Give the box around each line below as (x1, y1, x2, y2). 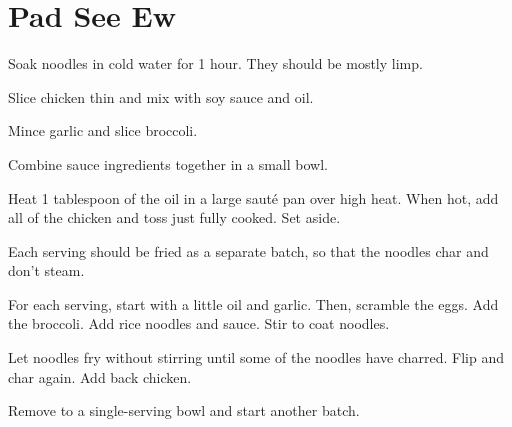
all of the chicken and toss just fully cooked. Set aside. (8, 207, 341, 228)
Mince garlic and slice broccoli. (8, 120, 198, 141)
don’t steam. (8, 260, 85, 281)
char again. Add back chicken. (8, 366, 192, 387)
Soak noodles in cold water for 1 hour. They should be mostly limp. (8, 53, 423, 74)
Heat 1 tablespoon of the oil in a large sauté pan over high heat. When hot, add (8, 187, 499, 208)
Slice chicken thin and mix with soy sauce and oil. (8, 86, 314, 107)
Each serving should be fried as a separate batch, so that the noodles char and (8, 240, 489, 261)
